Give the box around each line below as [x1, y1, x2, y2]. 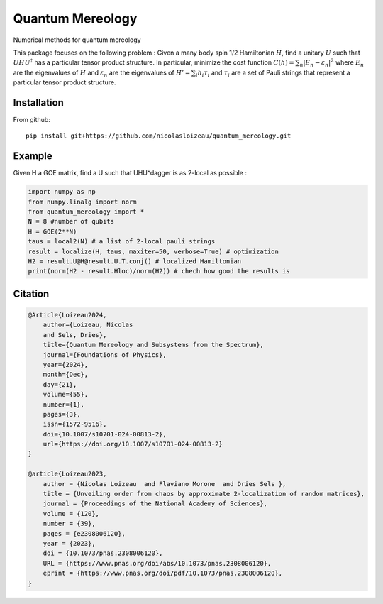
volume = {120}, [43, 510, 99, 517]
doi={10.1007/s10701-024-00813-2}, [43, 430, 167, 438]
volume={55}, [43, 390, 89, 399]
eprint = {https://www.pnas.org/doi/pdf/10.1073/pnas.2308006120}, [43, 569, 283, 578]
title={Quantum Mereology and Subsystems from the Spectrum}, [43, 341, 264, 349]
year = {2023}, [43, 539, 96, 547]
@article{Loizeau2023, [28, 470, 107, 478]
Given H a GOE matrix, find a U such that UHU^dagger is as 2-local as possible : [13, 169, 248, 177]
